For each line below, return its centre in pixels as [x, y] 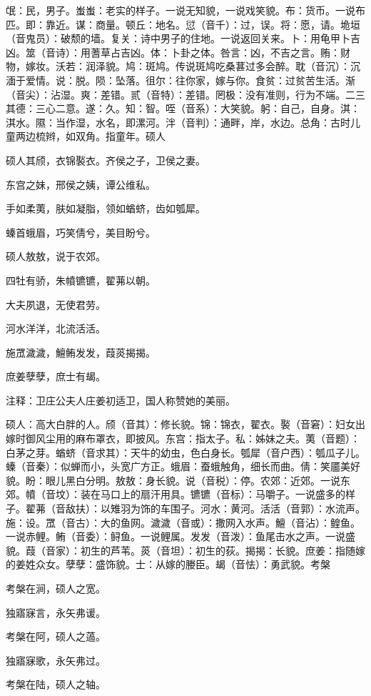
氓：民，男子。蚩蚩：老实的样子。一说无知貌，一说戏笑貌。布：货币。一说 [181, 10]
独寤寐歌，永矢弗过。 [56, 660]
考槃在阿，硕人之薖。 [56, 636]
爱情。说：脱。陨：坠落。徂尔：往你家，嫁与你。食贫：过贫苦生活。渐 [190, 80]
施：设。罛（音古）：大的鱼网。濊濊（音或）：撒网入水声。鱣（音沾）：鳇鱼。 [183, 522]
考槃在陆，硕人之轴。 [56, 684]
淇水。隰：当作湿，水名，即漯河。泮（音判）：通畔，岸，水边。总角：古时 [178, 122]
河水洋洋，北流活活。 [56, 328]
